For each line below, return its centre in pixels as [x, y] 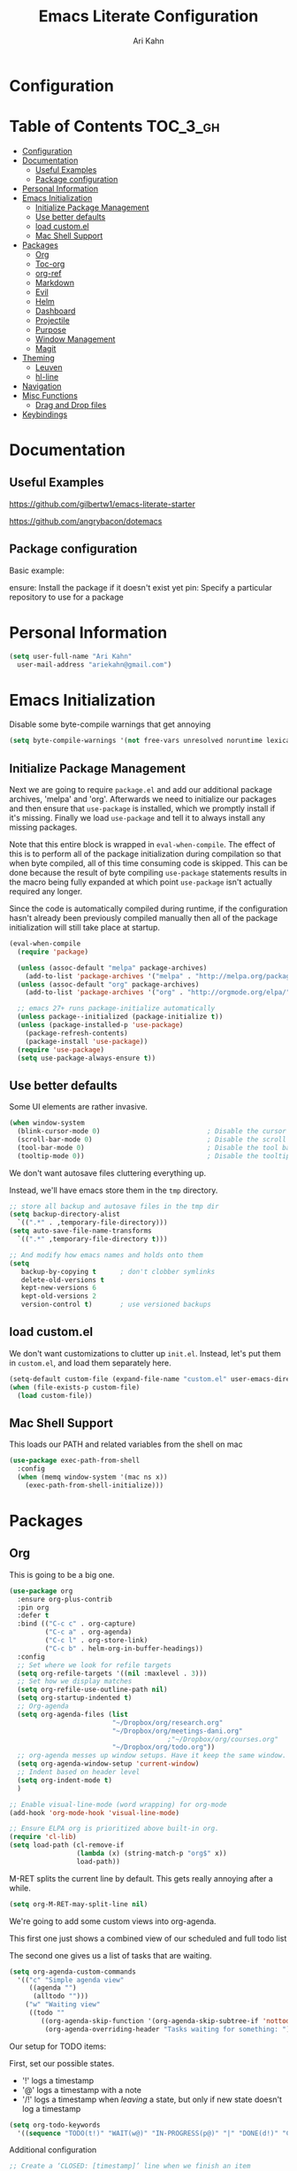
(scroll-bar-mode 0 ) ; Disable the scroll [152, 1140]
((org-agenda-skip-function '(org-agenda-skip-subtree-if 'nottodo [168, 2020]
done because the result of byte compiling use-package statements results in [148, 873]
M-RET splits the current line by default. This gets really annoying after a [141, 1878]
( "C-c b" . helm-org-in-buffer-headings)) [124, 1649]
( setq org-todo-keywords [55, 2125]
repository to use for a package [66, 597]
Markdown [55, 282]
